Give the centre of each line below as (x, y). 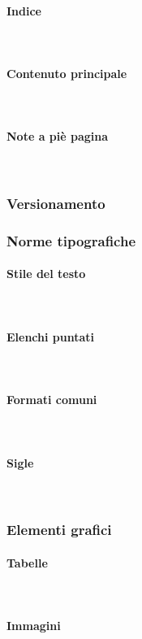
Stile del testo (46, 274)
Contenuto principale (67, 73)
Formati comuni (52, 400)
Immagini (34, 626)
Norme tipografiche (71, 240)
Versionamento (56, 204)
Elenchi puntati (51, 336)
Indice (24, 10)
